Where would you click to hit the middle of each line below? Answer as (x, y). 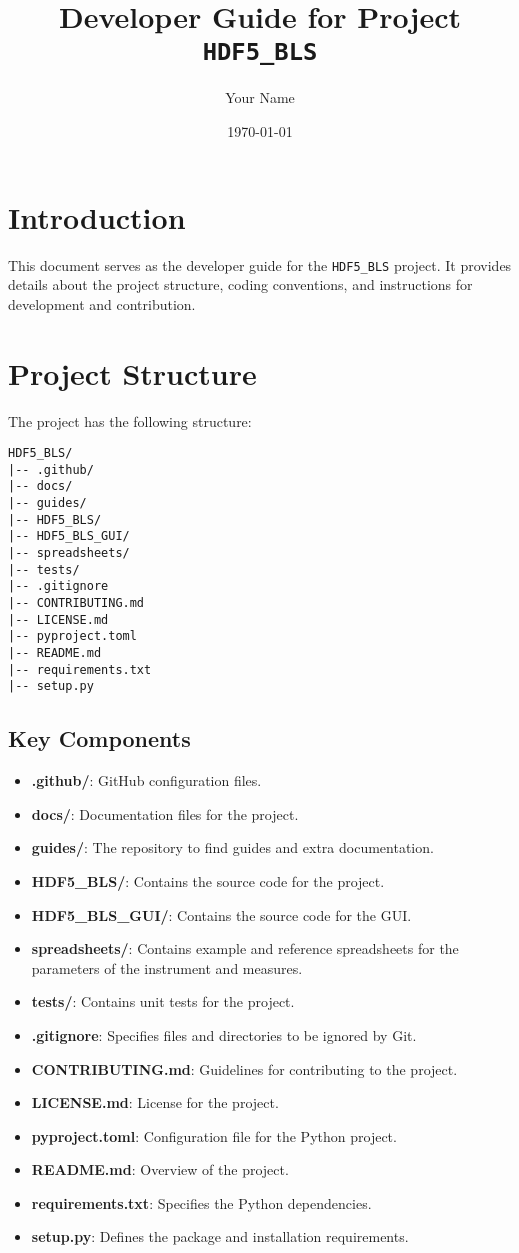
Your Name (260, 97)
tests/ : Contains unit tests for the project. (163, 1001)
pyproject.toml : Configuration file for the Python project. (214, 1135)
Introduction (97, 216)
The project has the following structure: (130, 420)
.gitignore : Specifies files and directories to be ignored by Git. (224, 1034)
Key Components (99, 738)
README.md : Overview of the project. (160, 1169)
